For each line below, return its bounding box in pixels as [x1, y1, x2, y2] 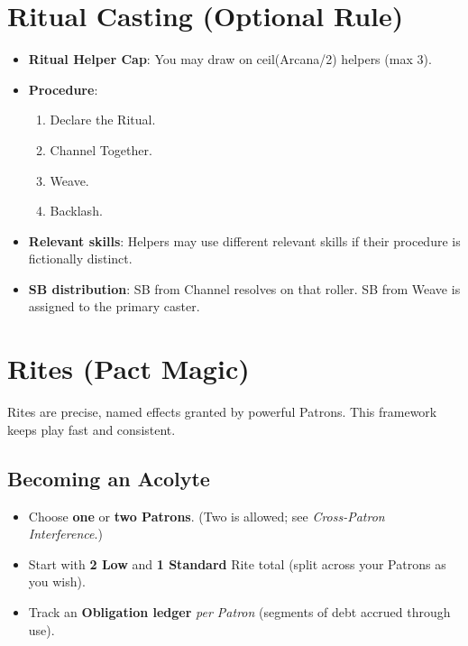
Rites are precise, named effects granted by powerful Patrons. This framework [7, 402, 437, 421]
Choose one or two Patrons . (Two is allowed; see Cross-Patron [28, 506, 385, 525]
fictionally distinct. [28, 249, 133, 268]
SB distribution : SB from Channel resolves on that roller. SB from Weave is [28, 279, 461, 298]
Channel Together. [50, 140, 152, 159]
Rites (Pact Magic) [7, 350, 250, 387]
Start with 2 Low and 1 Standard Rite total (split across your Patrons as [28, 554, 446, 573]
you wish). [28, 572, 86, 591]
